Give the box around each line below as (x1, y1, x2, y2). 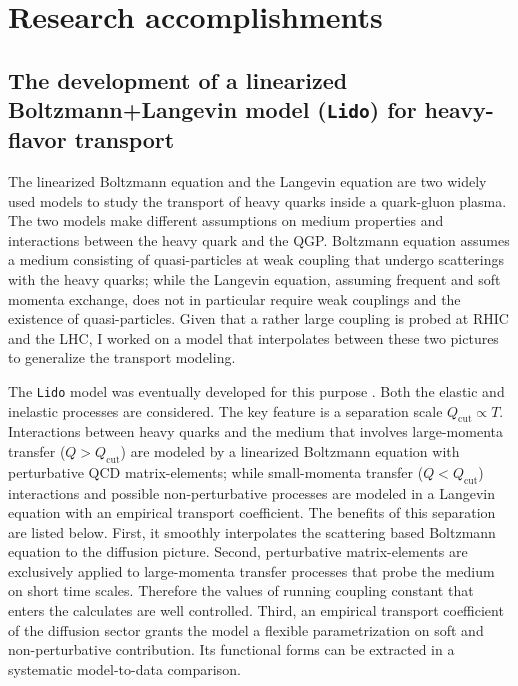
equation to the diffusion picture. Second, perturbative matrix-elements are (8, 541, 468, 562)
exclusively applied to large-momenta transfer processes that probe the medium (8, 560, 495, 581)
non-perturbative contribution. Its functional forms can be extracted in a (8, 639, 455, 660)
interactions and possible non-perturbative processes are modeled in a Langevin (8, 482, 495, 503)
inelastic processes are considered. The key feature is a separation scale (8, 400, 443, 421)
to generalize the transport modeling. (8, 347, 236, 368)
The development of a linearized (8, 64, 348, 95)
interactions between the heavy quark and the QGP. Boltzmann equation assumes (8, 229, 510, 250)
